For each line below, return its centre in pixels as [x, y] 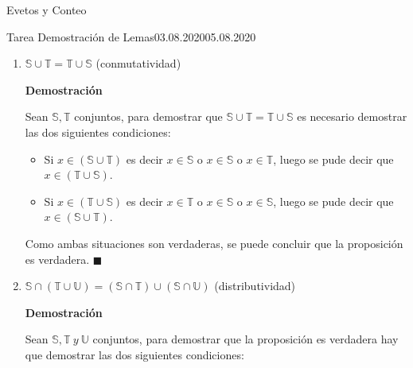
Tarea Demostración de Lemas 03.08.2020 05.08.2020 [131, 36]
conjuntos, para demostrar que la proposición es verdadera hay [245, 339]
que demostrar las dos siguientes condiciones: [134, 354]
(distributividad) [255, 286]
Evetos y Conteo [47, 10]
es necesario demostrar [352, 116]
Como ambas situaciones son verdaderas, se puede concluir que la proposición [214, 243]
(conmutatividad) [138, 63]
